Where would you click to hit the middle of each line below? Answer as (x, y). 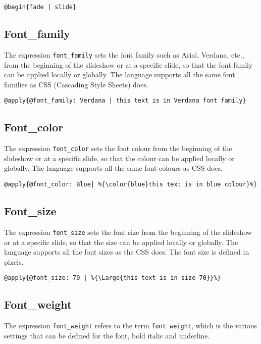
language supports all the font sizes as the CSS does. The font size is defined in (127, 252)
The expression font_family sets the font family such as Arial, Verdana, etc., (124, 54)
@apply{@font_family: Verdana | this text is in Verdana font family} (125, 101)
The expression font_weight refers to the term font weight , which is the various (131, 326)
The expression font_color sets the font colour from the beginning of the (118, 148)
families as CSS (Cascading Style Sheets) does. (76, 84)
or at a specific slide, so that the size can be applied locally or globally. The (121, 242)
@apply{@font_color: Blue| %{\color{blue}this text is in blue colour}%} (131, 184)
